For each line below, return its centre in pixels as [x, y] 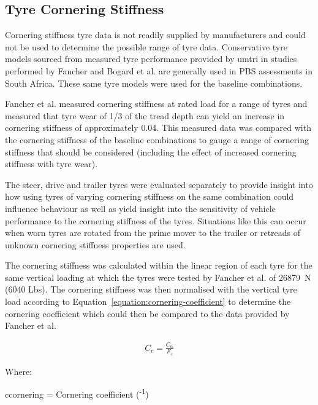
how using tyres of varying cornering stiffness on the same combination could [150, 196]
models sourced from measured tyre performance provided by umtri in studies [151, 59]
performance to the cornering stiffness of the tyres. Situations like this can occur [156, 220]
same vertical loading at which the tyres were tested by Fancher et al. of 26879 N [158, 277]
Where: [18, 371]
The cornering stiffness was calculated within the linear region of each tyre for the [159, 265]
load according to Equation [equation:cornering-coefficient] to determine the [148, 301]
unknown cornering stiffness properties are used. [95, 244]
